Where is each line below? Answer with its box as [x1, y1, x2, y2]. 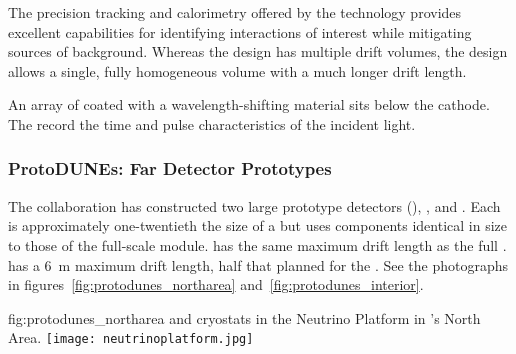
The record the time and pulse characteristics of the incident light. [8, 113, 416, 134]
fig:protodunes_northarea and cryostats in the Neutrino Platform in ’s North [8, 307, 481, 328]
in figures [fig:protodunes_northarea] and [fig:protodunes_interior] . [8, 274, 424, 295]
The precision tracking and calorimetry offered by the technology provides [8, 2, 462, 22]
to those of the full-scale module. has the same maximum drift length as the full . [8, 234, 507, 255]
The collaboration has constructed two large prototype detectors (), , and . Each [8, 195, 501, 216]
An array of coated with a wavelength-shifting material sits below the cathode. [8, 94, 490, 115]
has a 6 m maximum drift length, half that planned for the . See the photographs [8, 254, 509, 275]
